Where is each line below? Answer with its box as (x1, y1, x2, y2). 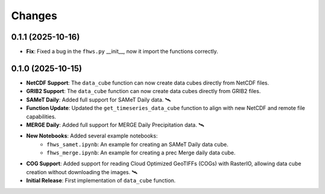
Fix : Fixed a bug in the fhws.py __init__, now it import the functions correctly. (26, 48, 218, 55)
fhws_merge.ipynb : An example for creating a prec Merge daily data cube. (46, 149, 236, 156)
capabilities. (26, 113, 57, 120)
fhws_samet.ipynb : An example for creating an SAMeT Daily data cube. (46, 141, 229, 148)
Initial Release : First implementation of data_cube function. (26, 177, 176, 184)
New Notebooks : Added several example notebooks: (26, 132, 158, 139)
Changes (11, 9, 57, 22)
